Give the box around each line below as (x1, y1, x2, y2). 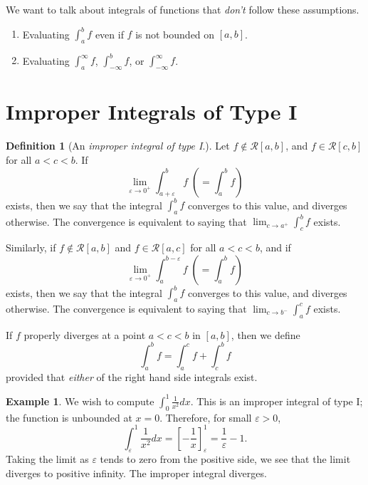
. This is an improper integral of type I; (190, 393, 363, 408)
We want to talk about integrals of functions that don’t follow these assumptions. (6, 2, 359, 16)
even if (95, 26, 124, 41)
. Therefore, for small (159, 410, 252, 424)
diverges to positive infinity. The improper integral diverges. (6, 466, 267, 481)
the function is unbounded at (6, 410, 132, 424)
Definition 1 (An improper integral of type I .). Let (6, 138, 230, 153)
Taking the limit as (6, 452, 89, 466)
